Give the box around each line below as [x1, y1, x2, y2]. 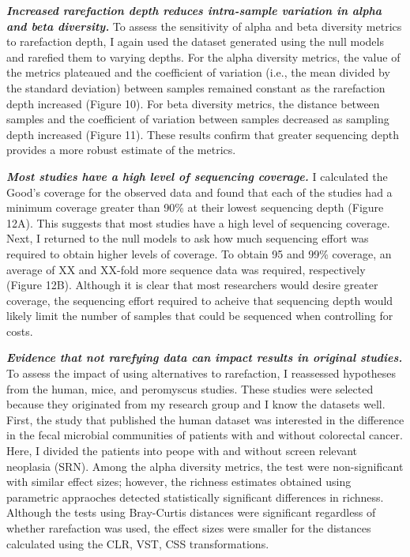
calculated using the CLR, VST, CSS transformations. [6, 535, 269, 551]
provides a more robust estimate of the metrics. [6, 141, 236, 158]
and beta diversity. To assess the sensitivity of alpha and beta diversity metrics [6, 17, 402, 34]
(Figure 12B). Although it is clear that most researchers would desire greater [6, 277, 378, 293]
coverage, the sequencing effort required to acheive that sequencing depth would [6, 292, 393, 308]
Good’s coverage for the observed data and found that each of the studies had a [6, 183, 393, 200]
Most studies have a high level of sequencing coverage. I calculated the [6, 167, 388, 184]
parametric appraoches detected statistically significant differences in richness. [6, 488, 384, 505]
